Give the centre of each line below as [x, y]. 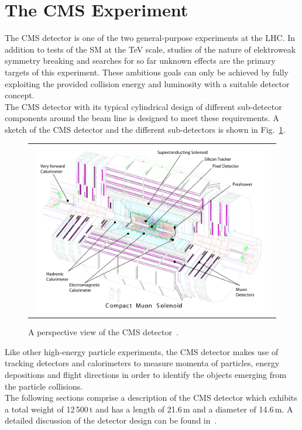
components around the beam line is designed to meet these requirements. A [142, 118]
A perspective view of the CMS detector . [103, 332]
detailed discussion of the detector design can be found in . [111, 420]
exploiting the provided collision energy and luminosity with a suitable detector [147, 83]
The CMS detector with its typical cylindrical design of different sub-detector [143, 106]
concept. [20, 95]
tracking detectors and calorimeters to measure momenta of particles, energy [142, 363]
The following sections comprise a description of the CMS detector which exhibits [151, 398]
